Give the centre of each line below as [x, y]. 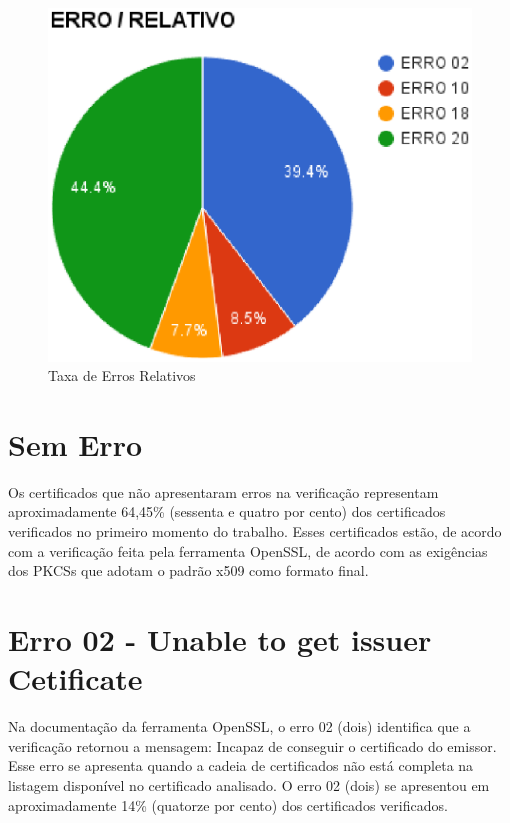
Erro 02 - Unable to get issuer [220, 639]
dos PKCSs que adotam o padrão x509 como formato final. [188, 570]
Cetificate [75, 678]
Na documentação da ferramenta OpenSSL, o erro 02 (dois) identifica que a [239, 726]
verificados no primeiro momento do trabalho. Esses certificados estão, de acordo [255, 531]
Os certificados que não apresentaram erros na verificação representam [223, 491]
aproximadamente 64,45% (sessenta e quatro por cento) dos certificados [227, 511]
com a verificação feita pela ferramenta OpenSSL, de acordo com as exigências [248, 550]
